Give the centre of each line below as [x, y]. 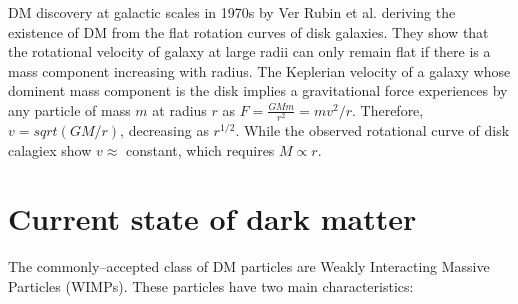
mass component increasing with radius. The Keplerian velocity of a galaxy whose [259, 70]
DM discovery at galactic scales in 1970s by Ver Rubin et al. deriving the [232, 12]
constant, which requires [200, 149]
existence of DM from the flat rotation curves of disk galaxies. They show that [248, 31]
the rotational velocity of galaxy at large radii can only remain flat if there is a [249, 51]
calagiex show [50, 149]
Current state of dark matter [212, 218]
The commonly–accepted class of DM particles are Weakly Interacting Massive [249, 266]
